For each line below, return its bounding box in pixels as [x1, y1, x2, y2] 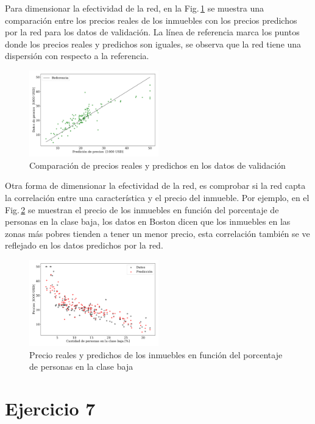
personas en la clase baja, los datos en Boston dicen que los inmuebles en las [5, 215, 291, 228]
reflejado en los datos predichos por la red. [5, 239, 163, 252]
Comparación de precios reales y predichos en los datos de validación [29, 158, 286, 171]
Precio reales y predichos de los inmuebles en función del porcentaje [29, 348, 283, 361]
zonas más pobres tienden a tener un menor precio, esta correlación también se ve [5, 227, 310, 239]
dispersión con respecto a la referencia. [5, 49, 149, 62]
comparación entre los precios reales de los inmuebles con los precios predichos [5, 13, 297, 26]
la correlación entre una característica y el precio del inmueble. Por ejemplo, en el [5, 191, 310, 203]
